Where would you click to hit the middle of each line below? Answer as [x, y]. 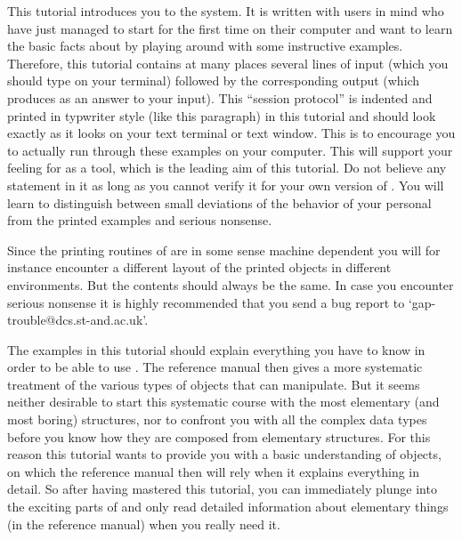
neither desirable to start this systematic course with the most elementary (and [223, 402]
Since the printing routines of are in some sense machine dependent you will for [224, 250]
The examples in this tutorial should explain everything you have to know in [216, 349]
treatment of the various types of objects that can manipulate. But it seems [214, 384]
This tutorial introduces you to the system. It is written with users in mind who [226, 11]
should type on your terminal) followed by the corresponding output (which [214, 81]
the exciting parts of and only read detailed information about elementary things [228, 507]
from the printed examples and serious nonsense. [140, 220]
